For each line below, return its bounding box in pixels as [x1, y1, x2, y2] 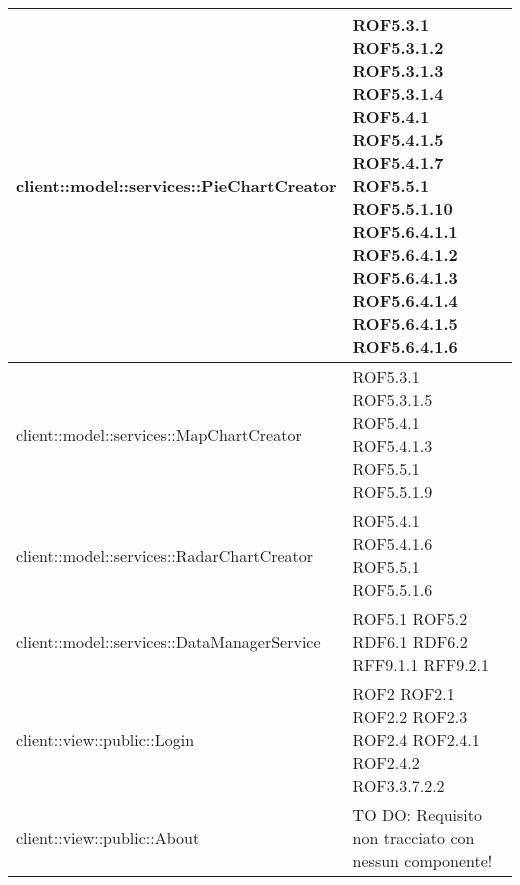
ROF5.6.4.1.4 [352, 289, 458, 312]
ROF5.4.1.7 [352, 151, 444, 174]
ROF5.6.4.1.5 [352, 312, 458, 335]
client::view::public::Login [16, 728, 195, 751]
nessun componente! [352, 849, 493, 872]
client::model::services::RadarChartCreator [16, 543, 314, 567]
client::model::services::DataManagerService [16, 630, 321, 653]
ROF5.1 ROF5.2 [352, 607, 468, 630]
